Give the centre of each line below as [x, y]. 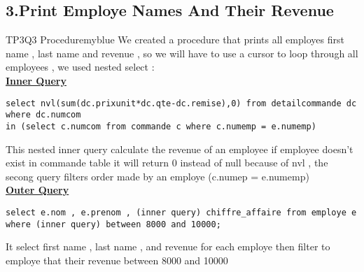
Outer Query [37, 190]
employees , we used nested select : [80, 67]
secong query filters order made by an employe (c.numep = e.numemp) [157, 176]
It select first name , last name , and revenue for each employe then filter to [168, 246]
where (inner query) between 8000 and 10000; [113, 224]
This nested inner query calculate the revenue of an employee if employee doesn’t [180, 149]
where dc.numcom [43, 115]
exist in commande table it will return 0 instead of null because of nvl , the [167, 163]
